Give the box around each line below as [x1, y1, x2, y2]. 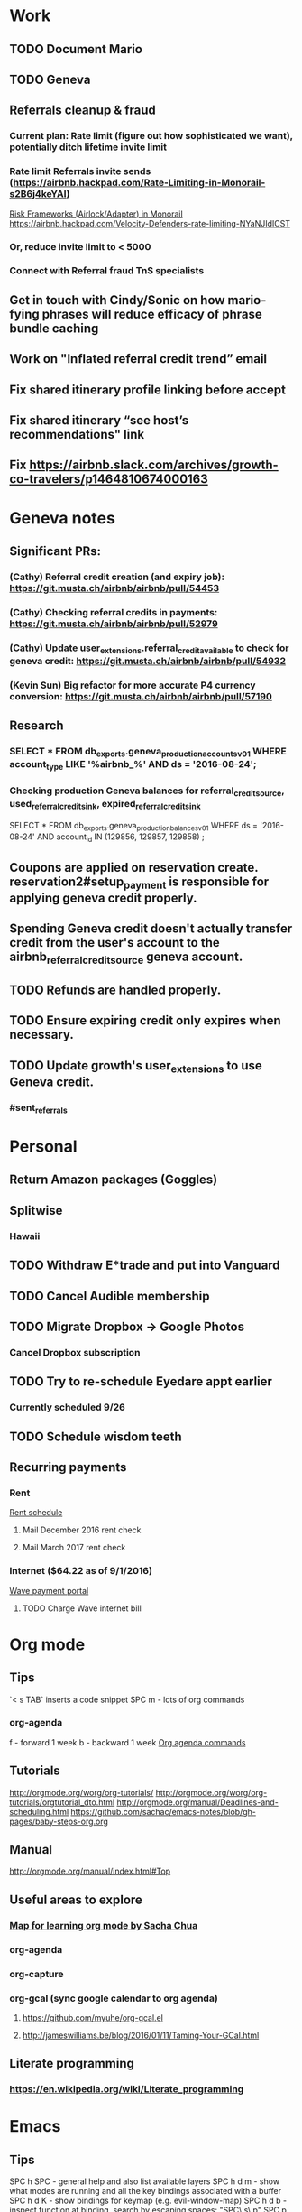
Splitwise [9, 1202, 63, 1218]
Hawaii [9, 1229, 41, 1242]
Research [9, 718, 65, 734]
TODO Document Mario [9, 42, 142, 57]
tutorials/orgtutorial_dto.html [9, 1797, 115, 1808]
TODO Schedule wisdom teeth [9, 1429, 182, 1444]
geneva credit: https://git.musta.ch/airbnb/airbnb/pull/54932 [9, 654, 287, 667]
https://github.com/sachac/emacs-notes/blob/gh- [70, 1806, 257, 1817]
